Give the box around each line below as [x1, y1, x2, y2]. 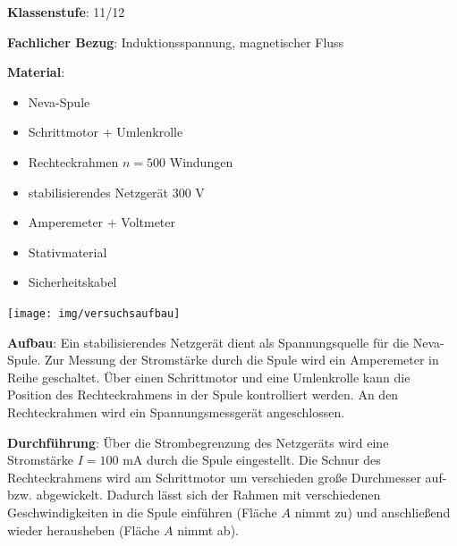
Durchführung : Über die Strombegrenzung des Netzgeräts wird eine [7, 433, 389, 451]
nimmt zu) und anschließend [294, 502, 451, 521]
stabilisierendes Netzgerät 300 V [28, 182, 205, 201]
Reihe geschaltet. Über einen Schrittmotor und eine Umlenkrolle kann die [7, 367, 410, 386]
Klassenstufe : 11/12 [7, 3, 125, 21]
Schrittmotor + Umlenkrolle [28, 122, 183, 141]
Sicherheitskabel [28, 273, 117, 291]
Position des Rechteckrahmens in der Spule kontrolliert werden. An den [7, 385, 399, 404]
